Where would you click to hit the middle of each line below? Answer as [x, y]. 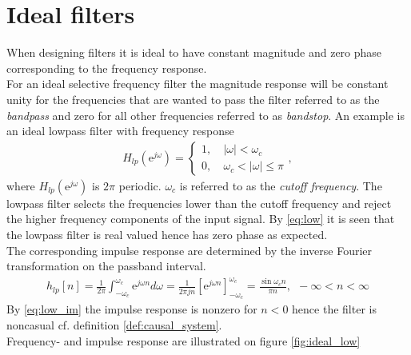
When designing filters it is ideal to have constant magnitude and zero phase [194, 52]
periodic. [140, 185]
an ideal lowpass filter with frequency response [120, 131]
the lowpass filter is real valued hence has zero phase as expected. [167, 234]
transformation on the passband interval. [106, 266]
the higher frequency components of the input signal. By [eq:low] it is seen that [201, 219]
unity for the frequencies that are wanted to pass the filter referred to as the [193, 99]
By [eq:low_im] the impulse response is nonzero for [132, 309]
